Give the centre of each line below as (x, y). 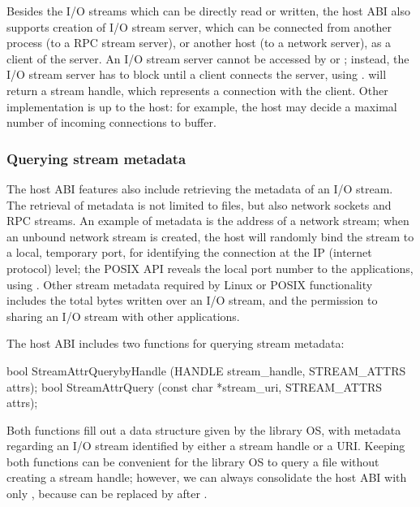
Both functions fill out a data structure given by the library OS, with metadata (204, 429)
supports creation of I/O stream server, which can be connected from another (199, 26)
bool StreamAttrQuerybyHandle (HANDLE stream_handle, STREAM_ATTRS (206, 370)
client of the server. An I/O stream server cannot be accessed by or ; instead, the (208, 58)
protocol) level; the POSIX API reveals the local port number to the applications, (210, 268)
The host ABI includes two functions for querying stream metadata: (176, 343)
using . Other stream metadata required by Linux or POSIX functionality (190, 284)
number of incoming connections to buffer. (111, 122)
